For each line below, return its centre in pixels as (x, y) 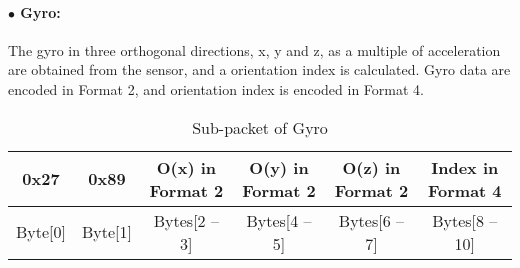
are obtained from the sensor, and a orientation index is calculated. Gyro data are (259, 69)
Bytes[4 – (279, 220)
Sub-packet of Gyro (260, 127)
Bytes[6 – (371, 220)
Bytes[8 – (465, 220)
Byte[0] (41, 232)
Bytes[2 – (186, 220)
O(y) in (279, 167)
